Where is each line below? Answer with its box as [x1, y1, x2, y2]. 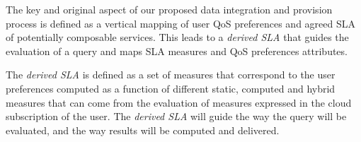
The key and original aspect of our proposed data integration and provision [6, 2, 333, 16]
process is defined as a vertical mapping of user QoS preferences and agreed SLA [6, 16, 355, 30]
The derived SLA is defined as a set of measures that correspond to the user [6, 67, 336, 82]
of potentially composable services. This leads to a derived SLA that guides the [6, 30, 349, 45]
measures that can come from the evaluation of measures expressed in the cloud [6, 95, 352, 110]
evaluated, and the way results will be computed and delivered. [6, 122, 280, 137]
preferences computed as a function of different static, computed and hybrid [6, 81, 336, 95]
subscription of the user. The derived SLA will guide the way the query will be [6, 109, 347, 124]
